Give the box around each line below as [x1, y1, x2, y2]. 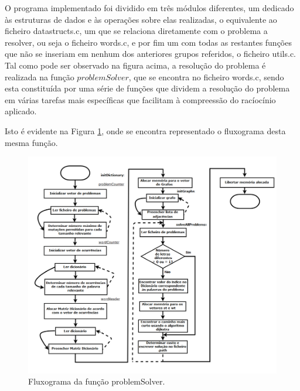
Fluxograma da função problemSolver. [28, 375, 165, 387]
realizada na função [5, 70, 74, 83]
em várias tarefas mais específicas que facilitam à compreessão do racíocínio [5, 93, 276, 106]
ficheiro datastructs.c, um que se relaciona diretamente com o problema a [5, 25, 268, 37]
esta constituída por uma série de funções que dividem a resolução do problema [5, 82, 290, 94]
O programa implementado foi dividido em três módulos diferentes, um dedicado [5, 2, 294, 13]
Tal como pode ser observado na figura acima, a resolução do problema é [5, 59, 266, 71]
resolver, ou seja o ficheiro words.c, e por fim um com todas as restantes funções [5, 36, 292, 48]
